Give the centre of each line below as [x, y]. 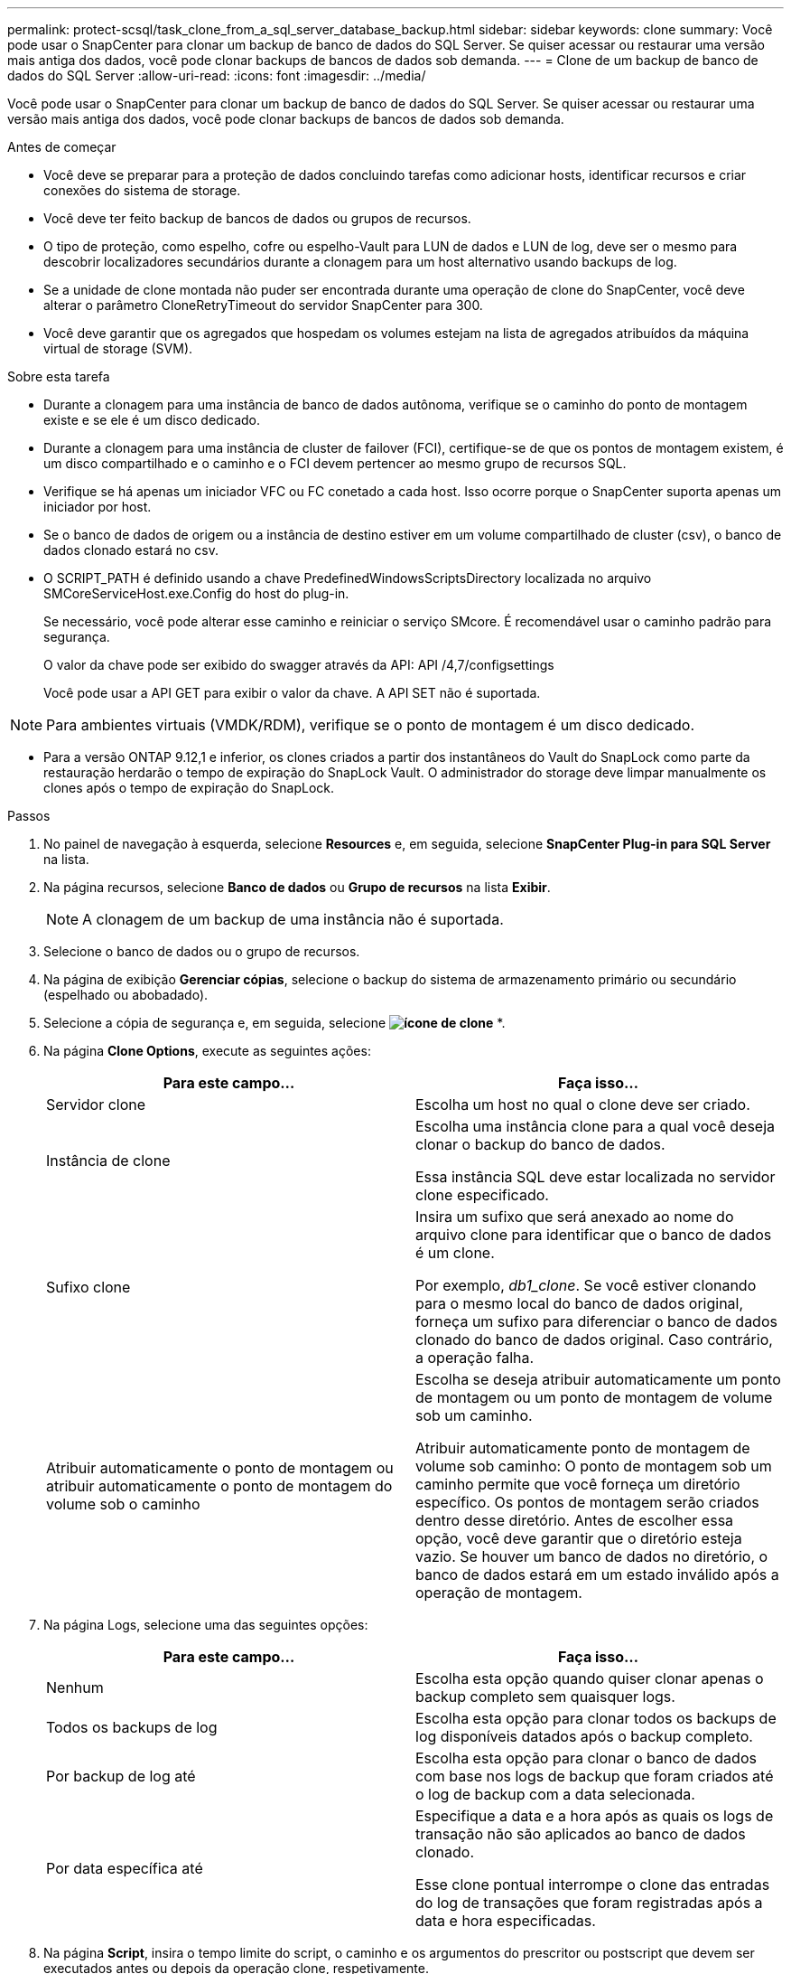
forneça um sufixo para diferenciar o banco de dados [596, 1321]
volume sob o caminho [123, 1504]
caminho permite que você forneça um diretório [578, 1484]
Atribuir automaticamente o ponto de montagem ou [220, 1468]
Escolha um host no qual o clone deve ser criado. [583, 1104]
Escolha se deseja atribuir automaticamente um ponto [598, 1379]
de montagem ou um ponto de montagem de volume [594, 1397]
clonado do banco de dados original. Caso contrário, [594, 1339]
